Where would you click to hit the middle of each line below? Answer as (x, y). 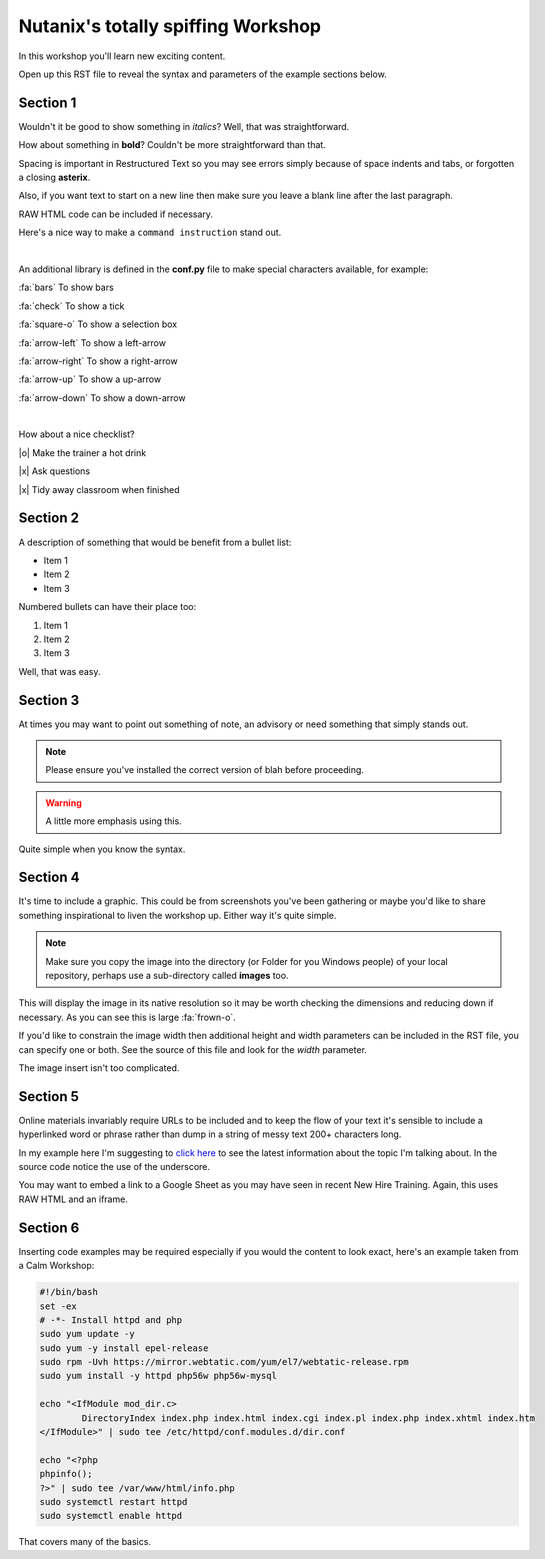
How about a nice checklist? (76, 434)
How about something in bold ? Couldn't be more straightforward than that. (172, 145)
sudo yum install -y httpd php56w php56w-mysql (158, 1376)
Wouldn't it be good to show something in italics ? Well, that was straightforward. (184, 126)
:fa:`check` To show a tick (71, 306)
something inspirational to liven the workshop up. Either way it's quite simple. (177, 915)
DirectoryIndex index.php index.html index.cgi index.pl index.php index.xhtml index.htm (308, 1418)
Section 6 (49, 1227)
